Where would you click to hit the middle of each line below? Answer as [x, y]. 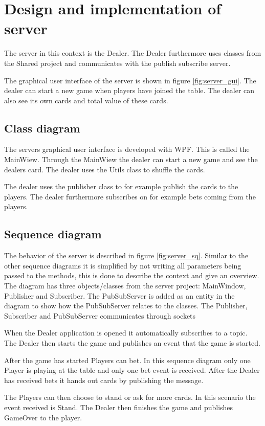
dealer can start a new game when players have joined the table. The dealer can [129, 90]
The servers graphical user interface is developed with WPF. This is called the [127, 149]
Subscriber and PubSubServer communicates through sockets [100, 315]
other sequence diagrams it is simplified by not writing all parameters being [123, 265]
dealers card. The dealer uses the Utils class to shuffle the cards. [105, 169]
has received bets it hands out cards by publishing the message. [104, 380]
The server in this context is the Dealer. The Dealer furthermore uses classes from [133, 53]
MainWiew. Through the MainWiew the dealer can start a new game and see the [131, 159]
